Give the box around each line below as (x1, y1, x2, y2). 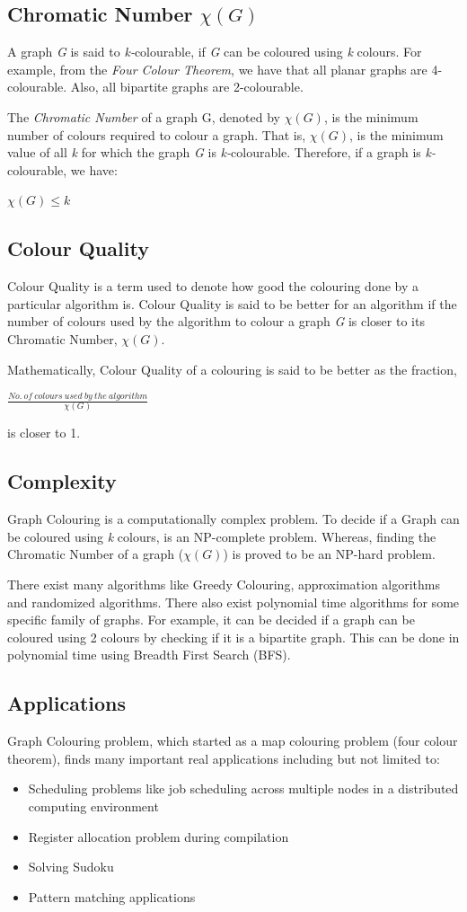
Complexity (7, 467, 117, 495)
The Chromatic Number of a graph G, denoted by (7, 107, 280, 126)
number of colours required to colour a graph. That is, (7, 125, 306, 144)
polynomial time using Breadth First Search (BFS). (7, 645, 291, 664)
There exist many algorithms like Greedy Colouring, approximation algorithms (7, 575, 441, 594)
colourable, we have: (7, 160, 118, 179)
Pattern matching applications (28, 887, 196, 906)
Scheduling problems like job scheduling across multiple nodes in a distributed (28, 779, 459, 798)
